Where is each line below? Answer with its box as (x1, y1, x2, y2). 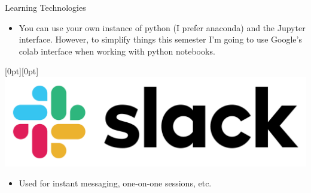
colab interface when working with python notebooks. (19, 44, 215, 57)
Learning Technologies (5, 1, 86, 13)
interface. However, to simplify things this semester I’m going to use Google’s (19, 33, 302, 46)
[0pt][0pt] (5, 65, 39, 77)
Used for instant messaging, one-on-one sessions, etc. (19, 177, 212, 189)
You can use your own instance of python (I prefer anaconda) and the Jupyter (19, 21, 306, 34)
